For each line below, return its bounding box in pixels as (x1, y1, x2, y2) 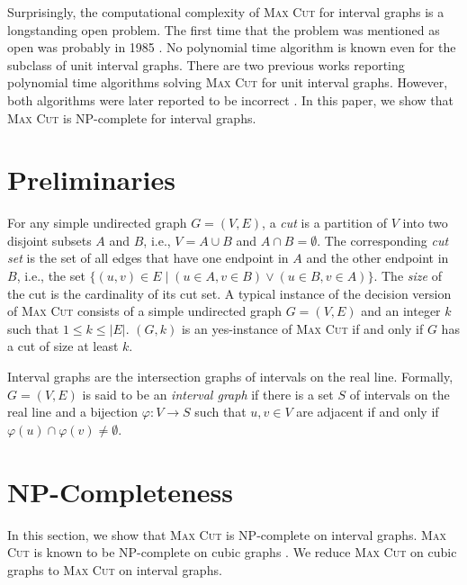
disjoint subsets (7, 230, 92, 249)
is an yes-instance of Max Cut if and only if (181, 319, 424, 337)
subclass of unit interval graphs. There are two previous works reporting (7, 55, 405, 74)
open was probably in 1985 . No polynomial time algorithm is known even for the (7, 38, 456, 57)
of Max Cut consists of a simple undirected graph (7, 301, 283, 320)
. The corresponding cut (317, 230, 449, 249)
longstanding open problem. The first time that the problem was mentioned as (7, 20, 440, 39)
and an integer (361, 301, 441, 320)
